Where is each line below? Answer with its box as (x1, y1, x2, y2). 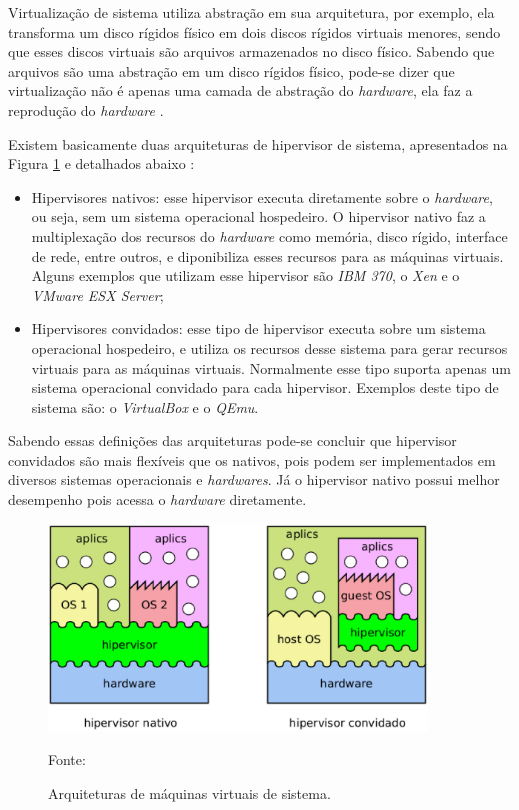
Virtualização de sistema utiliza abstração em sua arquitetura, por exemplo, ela (8, 2, 495, 22)
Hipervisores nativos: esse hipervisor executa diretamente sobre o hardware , (31, 186, 493, 207)
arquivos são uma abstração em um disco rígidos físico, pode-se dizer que (8, 60, 455, 81)
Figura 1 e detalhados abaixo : (8, 153, 195, 174)
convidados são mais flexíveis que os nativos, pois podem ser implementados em (8, 449, 496, 470)
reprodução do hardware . (8, 99, 164, 120)
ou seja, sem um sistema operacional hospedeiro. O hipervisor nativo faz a (31, 206, 486, 227)
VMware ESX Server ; (31, 284, 164, 305)
